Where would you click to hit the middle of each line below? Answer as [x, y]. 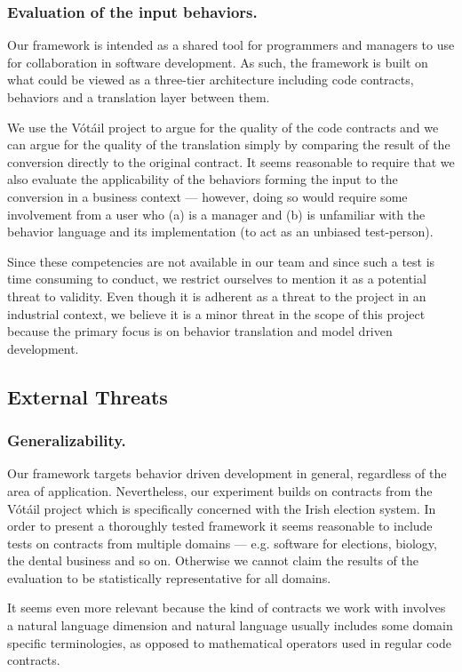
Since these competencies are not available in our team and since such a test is [221, 261]
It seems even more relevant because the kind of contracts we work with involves [227, 608]
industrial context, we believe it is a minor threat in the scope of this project [216, 313]
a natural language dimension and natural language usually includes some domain [230, 625]
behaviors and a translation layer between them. [139, 97]
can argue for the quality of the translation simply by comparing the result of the [229, 144]
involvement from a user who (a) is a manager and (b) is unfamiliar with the [216, 214]
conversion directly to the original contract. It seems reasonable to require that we [231, 161]
